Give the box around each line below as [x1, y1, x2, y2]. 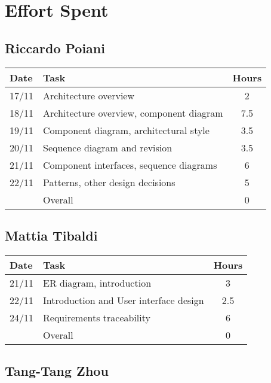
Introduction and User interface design [43, 293, 204, 307]
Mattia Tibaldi [5, 226, 98, 244]
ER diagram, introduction [43, 275, 152, 290]
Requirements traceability [43, 310, 150, 324]
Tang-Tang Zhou [5, 361, 109, 380]
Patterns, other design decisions [43, 175, 175, 189]
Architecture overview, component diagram [43, 105, 223, 120]
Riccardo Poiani [5, 38, 105, 57]
